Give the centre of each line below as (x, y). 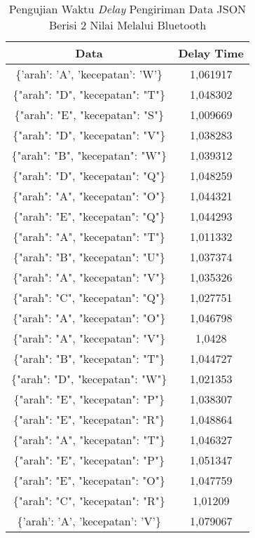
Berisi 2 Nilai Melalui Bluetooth (127, 25)
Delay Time (211, 53)
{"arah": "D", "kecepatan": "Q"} (89, 175)
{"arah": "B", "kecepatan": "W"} (89, 155)
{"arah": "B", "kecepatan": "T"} (89, 358)
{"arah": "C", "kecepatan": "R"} (89, 501)
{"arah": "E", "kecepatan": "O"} (89, 480)
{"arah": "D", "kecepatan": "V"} (89, 135)
